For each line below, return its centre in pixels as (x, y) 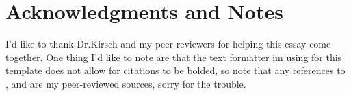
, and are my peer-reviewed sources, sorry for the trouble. (126, 83)
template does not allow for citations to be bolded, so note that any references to (175, 70)
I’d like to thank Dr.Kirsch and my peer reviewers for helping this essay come (168, 44)
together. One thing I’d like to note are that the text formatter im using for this (174, 57)
